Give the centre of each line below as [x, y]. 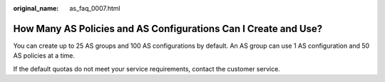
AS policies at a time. [44, 56]
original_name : [36, 8]
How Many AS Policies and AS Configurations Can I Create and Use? [168, 29]
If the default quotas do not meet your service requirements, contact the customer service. [147, 68]
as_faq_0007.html [95, 8]
